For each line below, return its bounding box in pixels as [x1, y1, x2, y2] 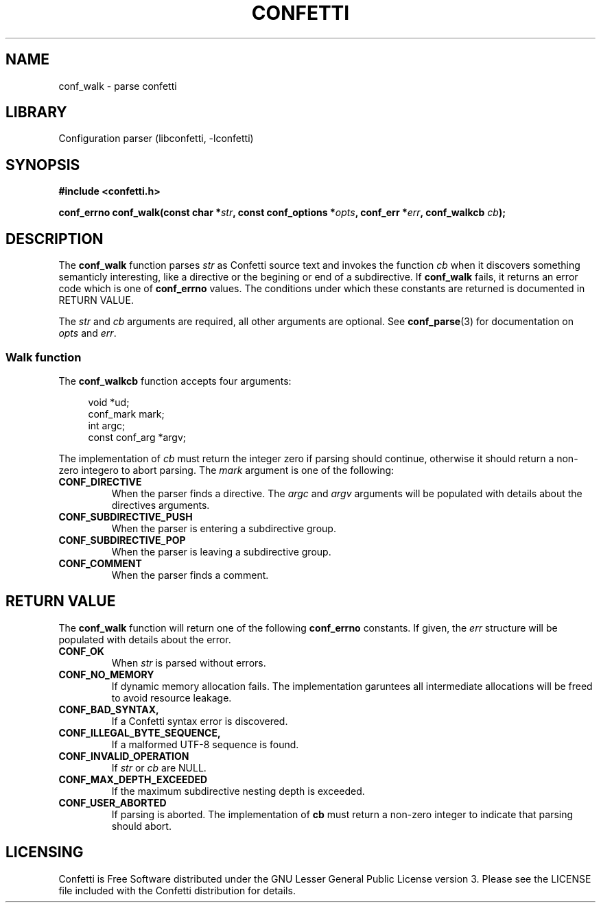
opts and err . [58, 327, 117, 339]
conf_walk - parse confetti [58, 80, 177, 92]
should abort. [111, 820, 172, 832]
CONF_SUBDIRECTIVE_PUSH [58, 510, 193, 523]
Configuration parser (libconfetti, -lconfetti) [58, 132, 254, 145]
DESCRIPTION [5, 230, 104, 248]
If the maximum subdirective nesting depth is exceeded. [111, 785, 365, 797]
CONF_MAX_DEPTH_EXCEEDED [58, 773, 208, 785]
